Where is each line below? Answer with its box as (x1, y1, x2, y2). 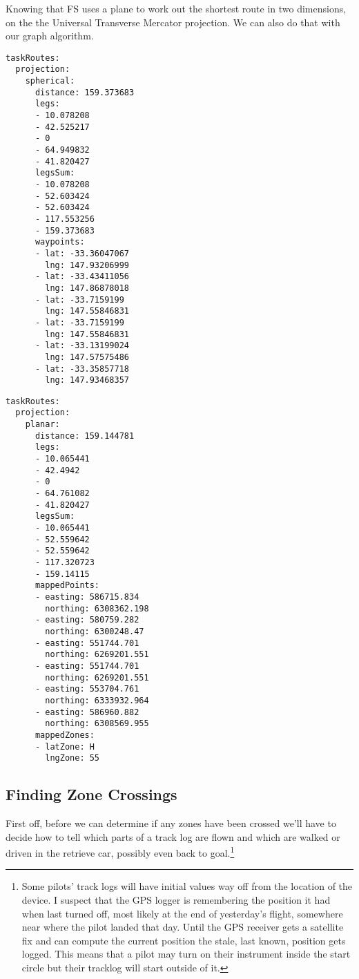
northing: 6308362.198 (45, 603, 149, 614)
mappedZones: (35, 730, 95, 740)
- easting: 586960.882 (35, 707, 139, 717)
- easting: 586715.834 (35, 591, 139, 602)
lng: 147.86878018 (45, 283, 129, 293)
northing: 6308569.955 (45, 719, 149, 729)
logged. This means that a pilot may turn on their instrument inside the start (21, 947, 351, 961)
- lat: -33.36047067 (35, 248, 129, 258)
